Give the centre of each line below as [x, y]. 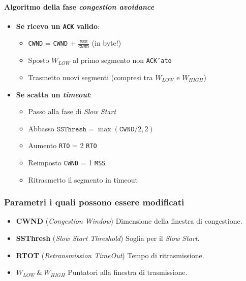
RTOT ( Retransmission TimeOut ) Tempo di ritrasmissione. [110, 255]
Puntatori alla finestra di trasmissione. [128, 272]
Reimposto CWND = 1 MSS [67, 162]
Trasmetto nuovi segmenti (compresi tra [90, 77]
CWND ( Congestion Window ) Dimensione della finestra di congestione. [129, 221]
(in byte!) [106, 43]
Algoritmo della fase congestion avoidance [79, 6]
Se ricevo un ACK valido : [58, 26]
